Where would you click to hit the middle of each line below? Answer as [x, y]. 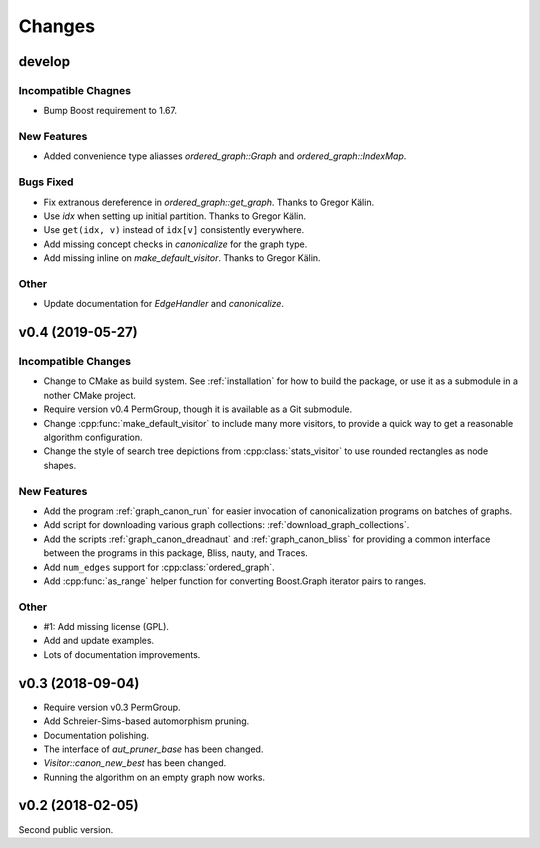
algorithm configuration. [93, 437]
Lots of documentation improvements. [122, 654]
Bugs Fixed [46, 182]
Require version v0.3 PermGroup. [112, 707]
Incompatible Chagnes [75, 90]
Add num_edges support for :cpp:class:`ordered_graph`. [159, 567]
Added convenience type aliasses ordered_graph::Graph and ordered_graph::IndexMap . [225, 156]
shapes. [60, 465]
